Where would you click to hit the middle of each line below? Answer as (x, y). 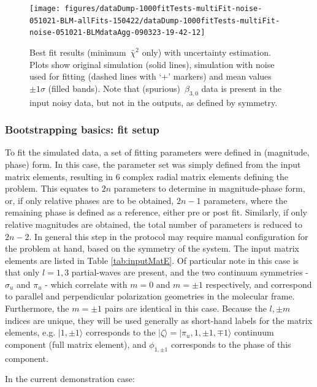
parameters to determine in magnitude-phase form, (209, 188)
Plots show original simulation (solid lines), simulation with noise (152, 64)
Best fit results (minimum (78, 52)
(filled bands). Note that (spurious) (114, 88)
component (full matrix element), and (76, 344)
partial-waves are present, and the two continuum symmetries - (190, 272)
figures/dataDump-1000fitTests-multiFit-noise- (163, 9)
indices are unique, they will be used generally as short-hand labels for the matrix (159, 320)
